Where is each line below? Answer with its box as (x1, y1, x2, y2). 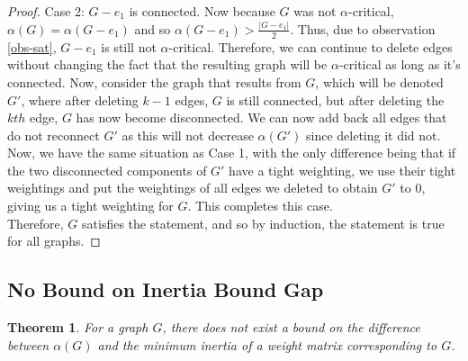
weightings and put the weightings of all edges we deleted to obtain (7, 178, 378, 197)
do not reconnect (7, 125, 100, 144)
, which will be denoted (315, 72, 444, 91)
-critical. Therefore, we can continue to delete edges (168, 37, 453, 56)
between (7, 335, 49, 354)
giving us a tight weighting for (7, 196, 174, 215)
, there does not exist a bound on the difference (162, 318, 420, 337)
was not (293, 2, 337, 20)
